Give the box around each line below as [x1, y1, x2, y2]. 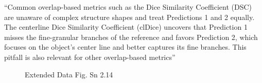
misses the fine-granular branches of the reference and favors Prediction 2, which [4, 31, 258, 42]
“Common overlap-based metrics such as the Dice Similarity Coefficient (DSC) [4, 2, 252, 12]
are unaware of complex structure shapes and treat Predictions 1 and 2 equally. [4, 11, 255, 22]
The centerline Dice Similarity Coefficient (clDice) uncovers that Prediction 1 [4, 22, 248, 32]
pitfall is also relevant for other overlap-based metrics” [4, 51, 176, 62]
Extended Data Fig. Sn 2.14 [25, 69, 113, 79]
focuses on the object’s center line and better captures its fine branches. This [4, 42, 247, 52]
